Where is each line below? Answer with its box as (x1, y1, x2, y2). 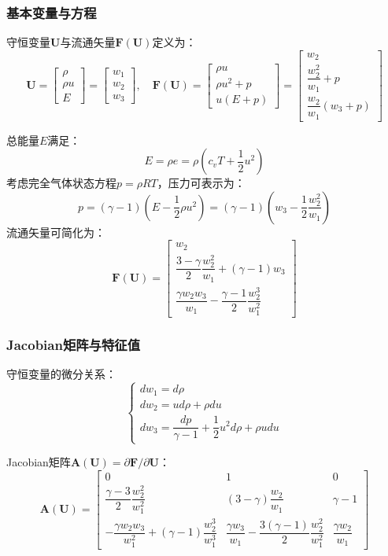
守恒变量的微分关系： (6, 366, 116, 382)
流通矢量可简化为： (6, 223, 105, 240)
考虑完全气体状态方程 (6, 175, 116, 191)
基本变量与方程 (6, 2, 97, 22)
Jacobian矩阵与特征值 (6, 334, 141, 354)
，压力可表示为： (157, 175, 246, 191)
